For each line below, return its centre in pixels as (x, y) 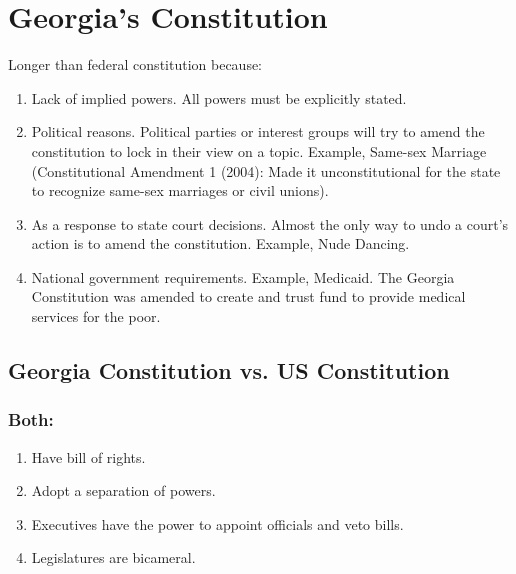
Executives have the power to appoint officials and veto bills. (217, 523)
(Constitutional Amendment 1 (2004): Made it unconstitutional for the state (266, 170)
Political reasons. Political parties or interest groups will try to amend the (258, 131)
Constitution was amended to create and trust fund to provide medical (248, 296)
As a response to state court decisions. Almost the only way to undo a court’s (270, 223)
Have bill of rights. (88, 456)
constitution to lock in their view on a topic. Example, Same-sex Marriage (259, 150)
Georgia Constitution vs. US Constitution (229, 370)
